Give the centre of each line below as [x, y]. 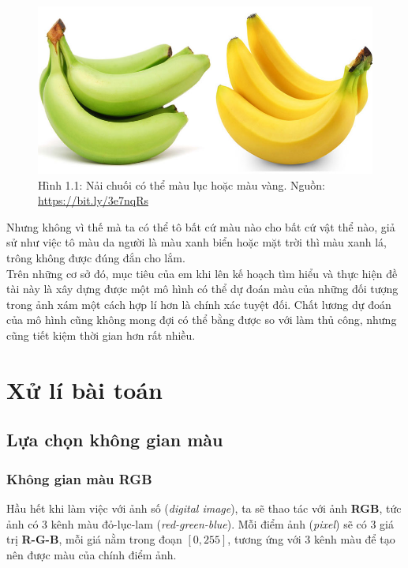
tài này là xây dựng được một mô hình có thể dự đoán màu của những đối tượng [202, 289]
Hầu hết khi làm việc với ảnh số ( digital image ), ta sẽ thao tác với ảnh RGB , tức [204, 508]
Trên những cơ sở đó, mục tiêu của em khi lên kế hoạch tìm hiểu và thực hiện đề [202, 273]
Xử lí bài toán [84, 389]
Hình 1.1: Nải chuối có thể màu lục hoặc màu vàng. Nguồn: [182, 184]
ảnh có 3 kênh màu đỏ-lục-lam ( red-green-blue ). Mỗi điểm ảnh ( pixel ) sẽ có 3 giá [200, 523]
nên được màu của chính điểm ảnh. [92, 554]
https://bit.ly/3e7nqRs [93, 200]
